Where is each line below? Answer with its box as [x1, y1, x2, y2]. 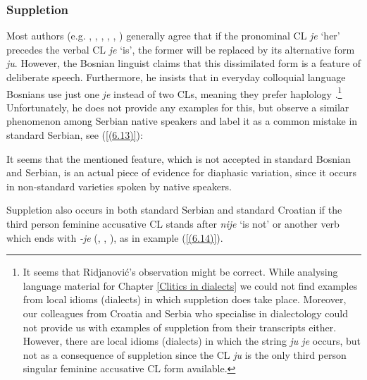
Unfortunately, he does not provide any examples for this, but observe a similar [6, 99, 349, 114]
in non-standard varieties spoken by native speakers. [6, 178, 232, 193]
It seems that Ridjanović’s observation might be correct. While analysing [23, 264, 338, 279]
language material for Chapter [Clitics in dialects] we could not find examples [23, 278, 358, 293]
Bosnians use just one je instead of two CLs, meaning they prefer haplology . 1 [6, 84, 342, 101]
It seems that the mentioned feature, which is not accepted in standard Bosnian [6, 151, 351, 166]
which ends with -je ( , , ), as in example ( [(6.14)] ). [6, 230, 223, 245]
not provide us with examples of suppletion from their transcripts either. [23, 319, 337, 334]
